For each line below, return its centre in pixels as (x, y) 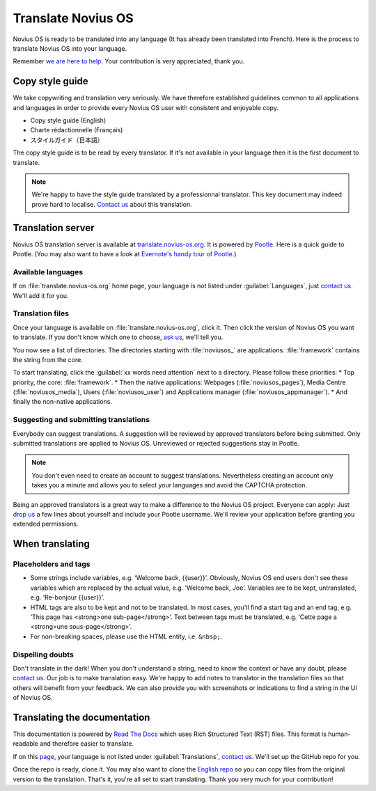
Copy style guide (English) (68, 120)
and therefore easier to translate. (87, 744)
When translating (52, 544)
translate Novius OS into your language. (70, 48)
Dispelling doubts (44, 655)
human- (339, 734)
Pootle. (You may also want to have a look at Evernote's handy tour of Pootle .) (125, 254)
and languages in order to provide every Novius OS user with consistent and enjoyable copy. (146, 107)
